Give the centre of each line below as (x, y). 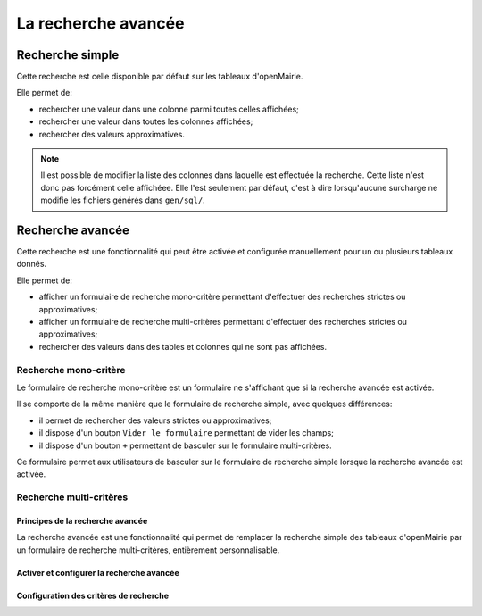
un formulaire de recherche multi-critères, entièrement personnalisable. (148, 550)
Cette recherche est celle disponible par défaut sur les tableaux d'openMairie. (160, 77)
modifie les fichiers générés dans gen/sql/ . (123, 200)
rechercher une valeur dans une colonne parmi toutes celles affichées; (169, 109)
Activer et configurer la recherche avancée (98, 572)
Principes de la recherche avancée (82, 520)
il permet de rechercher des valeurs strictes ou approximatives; (155, 420)
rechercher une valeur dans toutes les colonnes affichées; (146, 121)
